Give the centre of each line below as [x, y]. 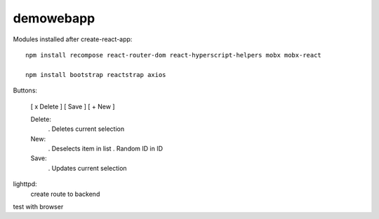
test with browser [38, 207]
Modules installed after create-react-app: [73, 39]
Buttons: [25, 90]
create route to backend [65, 194]
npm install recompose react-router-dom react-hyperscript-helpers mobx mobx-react [174, 55]
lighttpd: [25, 184]
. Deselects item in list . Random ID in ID [106, 149]
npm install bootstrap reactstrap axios [96, 75]
